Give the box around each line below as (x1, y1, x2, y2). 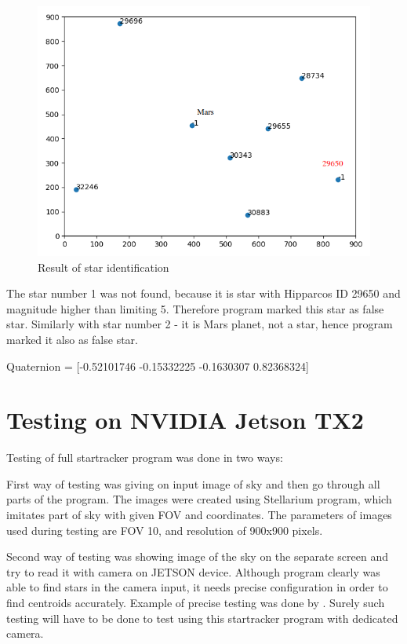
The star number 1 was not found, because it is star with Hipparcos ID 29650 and (6, 285, 401, 302)
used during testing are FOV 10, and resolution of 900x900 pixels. (6, 521, 323, 538)
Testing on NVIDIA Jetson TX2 (6, 404, 364, 436)
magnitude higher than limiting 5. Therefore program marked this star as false (6, 300, 384, 317)
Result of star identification (38, 258, 169, 275)
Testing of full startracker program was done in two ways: (6, 449, 283, 466)
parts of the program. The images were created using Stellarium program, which (6, 491, 392, 507)
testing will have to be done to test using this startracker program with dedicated (6, 609, 398, 626)
